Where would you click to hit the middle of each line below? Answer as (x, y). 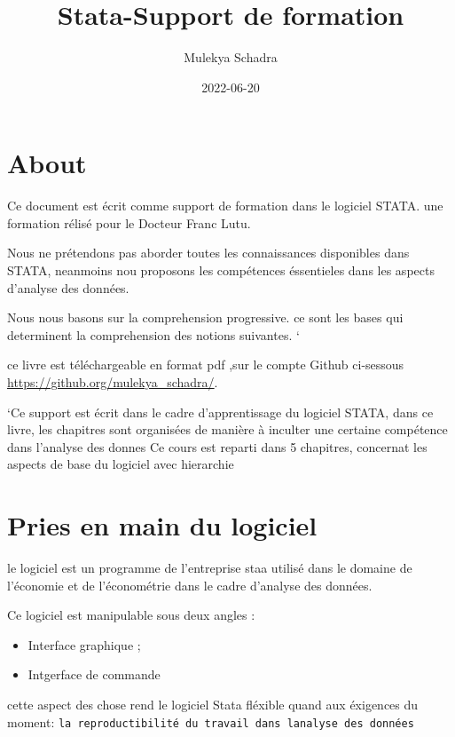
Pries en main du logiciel (162, 525)
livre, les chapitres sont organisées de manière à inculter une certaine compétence (227, 429)
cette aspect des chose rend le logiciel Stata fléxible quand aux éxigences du (213, 705)
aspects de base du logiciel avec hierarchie (121, 464)
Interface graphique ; (84, 644)
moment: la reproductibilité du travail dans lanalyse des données (211, 721)
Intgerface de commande (94, 674)
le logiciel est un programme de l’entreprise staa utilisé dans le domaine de (210, 568)
